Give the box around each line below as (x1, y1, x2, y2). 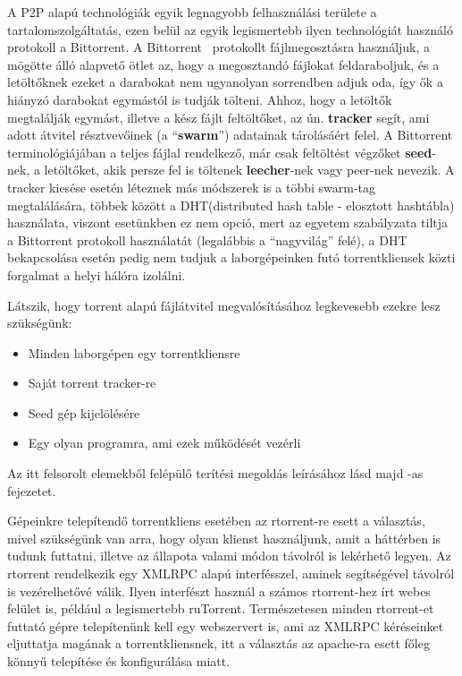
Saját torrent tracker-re (28, 373, 156, 392)
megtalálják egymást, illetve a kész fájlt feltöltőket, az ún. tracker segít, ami (7, 107, 430, 126)
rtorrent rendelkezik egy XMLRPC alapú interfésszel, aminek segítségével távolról (7, 564, 455, 583)
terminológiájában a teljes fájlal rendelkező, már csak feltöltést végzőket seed (7, 142, 433, 161)
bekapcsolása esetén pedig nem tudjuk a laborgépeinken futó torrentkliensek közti (7, 248, 456, 267)
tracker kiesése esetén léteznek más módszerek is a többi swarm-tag (7, 177, 376, 196)
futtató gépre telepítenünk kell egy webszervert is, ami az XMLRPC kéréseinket (7, 616, 444, 635)
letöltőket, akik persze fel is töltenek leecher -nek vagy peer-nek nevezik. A (44, 160, 455, 179)
